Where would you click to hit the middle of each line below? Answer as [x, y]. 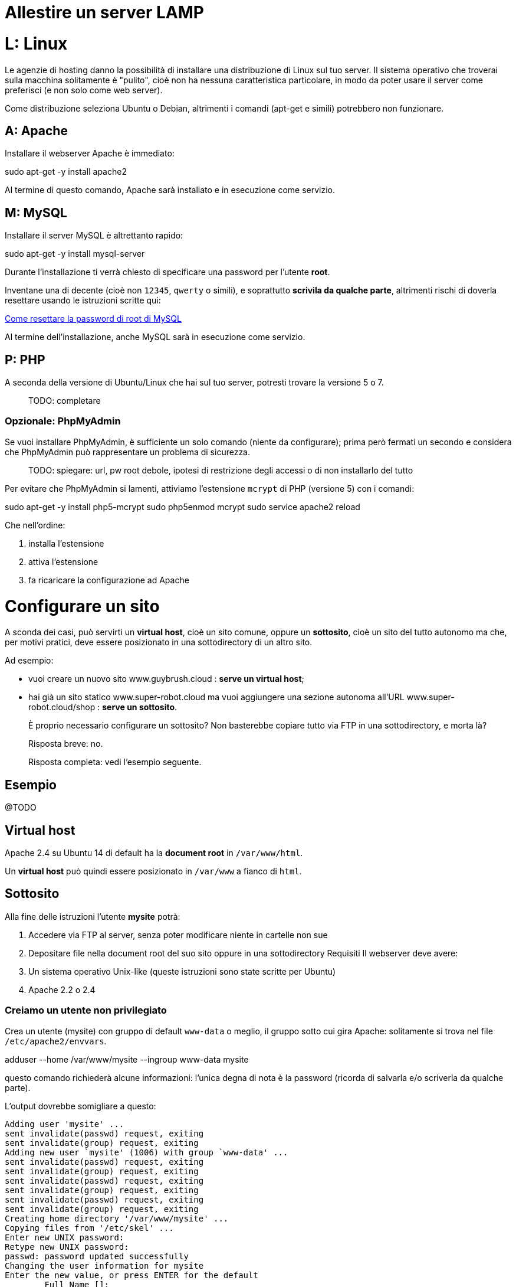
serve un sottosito [139, 707]
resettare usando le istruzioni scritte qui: [83, 300]
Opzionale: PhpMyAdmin [63, 421]
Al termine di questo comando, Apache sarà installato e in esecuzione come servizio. [170, 190]
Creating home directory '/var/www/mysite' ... [117, 1218]
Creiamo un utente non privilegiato [86, 1010]
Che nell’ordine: [35, 525]
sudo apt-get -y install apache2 [66, 172]
